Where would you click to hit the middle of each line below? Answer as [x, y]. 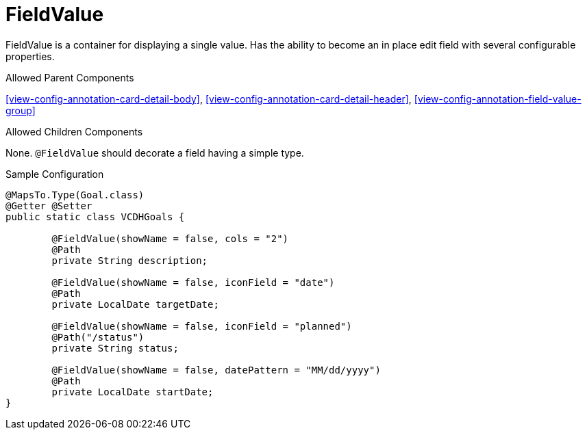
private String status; [115, 348]
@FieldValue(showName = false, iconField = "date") [193, 282]
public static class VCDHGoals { [95, 216]
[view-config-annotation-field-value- [498, 98]
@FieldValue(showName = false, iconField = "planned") [202, 326]
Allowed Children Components [74, 131]
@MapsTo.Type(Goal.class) [75, 195]
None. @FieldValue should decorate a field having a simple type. [155, 153]
